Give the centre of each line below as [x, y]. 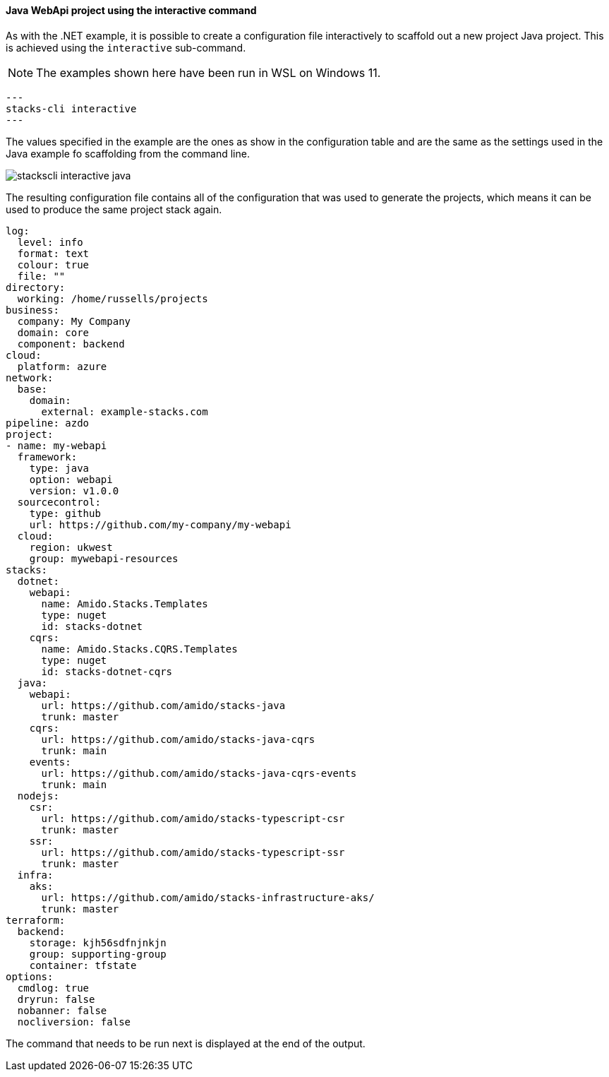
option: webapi [71, 479]
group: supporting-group [98, 954]
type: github [65, 513]
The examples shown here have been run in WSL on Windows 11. [209, 72]
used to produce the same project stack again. [114, 209]
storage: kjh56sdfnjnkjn [98, 942]
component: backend [71, 344]
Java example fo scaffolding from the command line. [128, 153]
